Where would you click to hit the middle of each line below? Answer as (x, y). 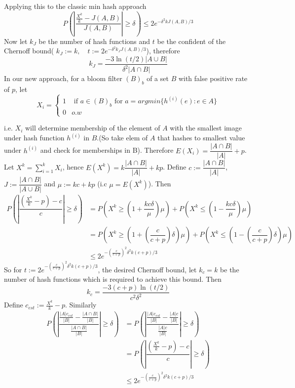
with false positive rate (213, 78)
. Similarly (81, 305)
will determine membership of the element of (92, 128)
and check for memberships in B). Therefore (107, 150)
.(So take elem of (122, 138)
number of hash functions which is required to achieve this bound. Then (113, 279)
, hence (73, 167)
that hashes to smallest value (201, 138)
